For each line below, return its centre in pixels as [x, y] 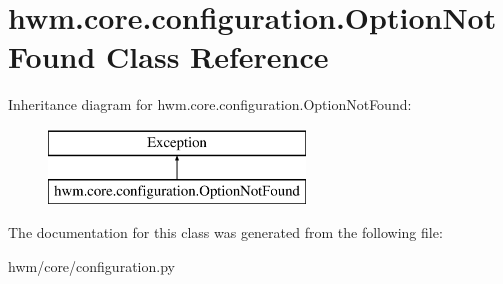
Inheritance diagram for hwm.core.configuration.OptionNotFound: [210, 104]
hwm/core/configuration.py [91, 265]
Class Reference [217, 56]
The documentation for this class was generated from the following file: [225, 232]
